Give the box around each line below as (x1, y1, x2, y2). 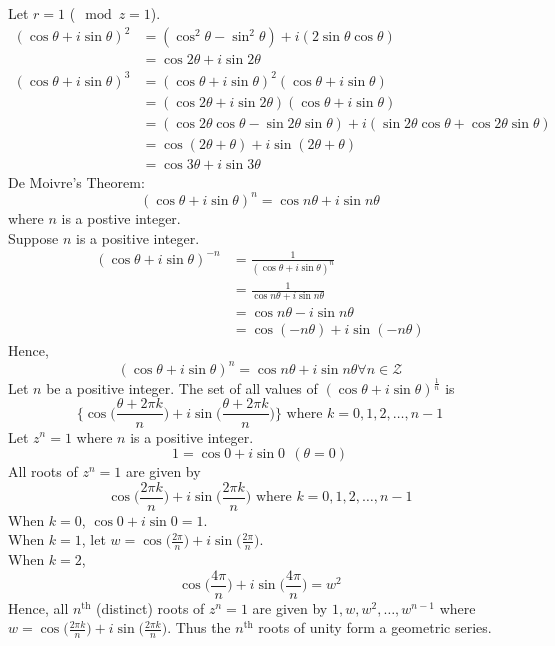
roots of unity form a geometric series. (258, 617, 492, 638)
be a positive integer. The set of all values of (46, 377, 318, 398)
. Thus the (167, 617, 231, 638)
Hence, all (8, 597, 69, 618)
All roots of (8, 461, 78, 482)
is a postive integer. (61, 207, 181, 228)
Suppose (8, 227, 59, 248)
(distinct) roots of (96, 597, 205, 618)
